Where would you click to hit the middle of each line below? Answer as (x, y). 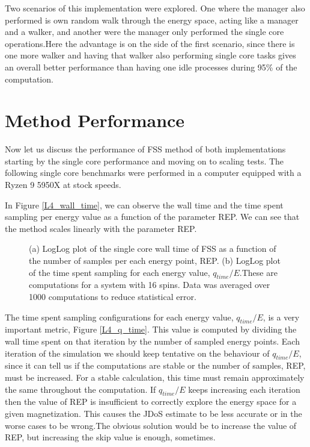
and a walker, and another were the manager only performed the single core (144, 32)
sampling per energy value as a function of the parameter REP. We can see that (152, 217)
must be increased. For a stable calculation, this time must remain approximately (155, 377)
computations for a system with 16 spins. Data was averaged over (150, 285)
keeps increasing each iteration (244, 389)
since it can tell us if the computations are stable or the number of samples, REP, (155, 365)
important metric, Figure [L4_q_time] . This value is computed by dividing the (151, 329)
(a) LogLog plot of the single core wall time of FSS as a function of (153, 249)
